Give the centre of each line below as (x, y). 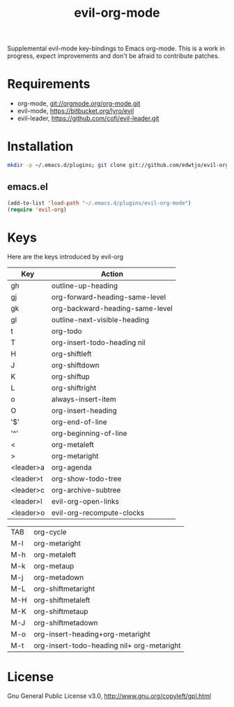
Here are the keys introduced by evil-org (65, 257)
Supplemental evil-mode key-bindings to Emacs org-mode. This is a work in (116, 49)
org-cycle (50, 532)
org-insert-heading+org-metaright (92, 634)
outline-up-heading (85, 286)
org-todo (67, 331)
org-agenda (71, 467)
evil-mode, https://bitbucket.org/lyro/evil (76, 111)
